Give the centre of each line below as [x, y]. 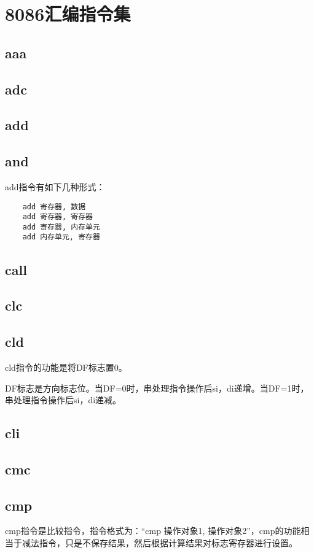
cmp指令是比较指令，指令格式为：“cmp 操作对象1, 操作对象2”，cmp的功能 [153, 531]
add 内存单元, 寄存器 [61, 237]
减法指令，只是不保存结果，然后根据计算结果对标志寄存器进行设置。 [159, 543]
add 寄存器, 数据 [54, 207]
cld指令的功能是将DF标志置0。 [66, 367]
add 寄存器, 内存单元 [61, 227]
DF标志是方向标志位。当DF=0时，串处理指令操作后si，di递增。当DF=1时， [157, 388]
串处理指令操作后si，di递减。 [63, 400]
